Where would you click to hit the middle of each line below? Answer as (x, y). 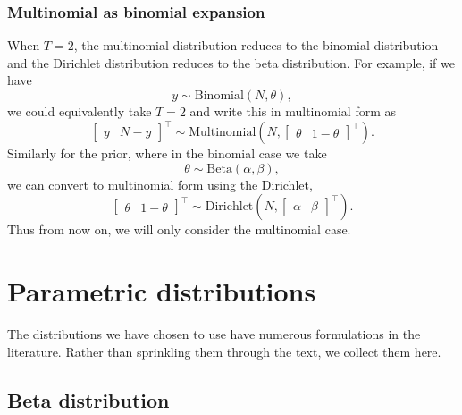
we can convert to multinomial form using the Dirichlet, (160, 184)
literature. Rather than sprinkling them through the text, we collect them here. (224, 351)
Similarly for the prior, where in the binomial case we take (167, 153)
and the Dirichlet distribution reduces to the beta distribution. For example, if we (231, 62)
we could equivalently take (80, 111)
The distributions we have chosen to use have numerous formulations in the (214, 334)
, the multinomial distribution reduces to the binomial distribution (256, 45)
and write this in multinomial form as (293, 111)
